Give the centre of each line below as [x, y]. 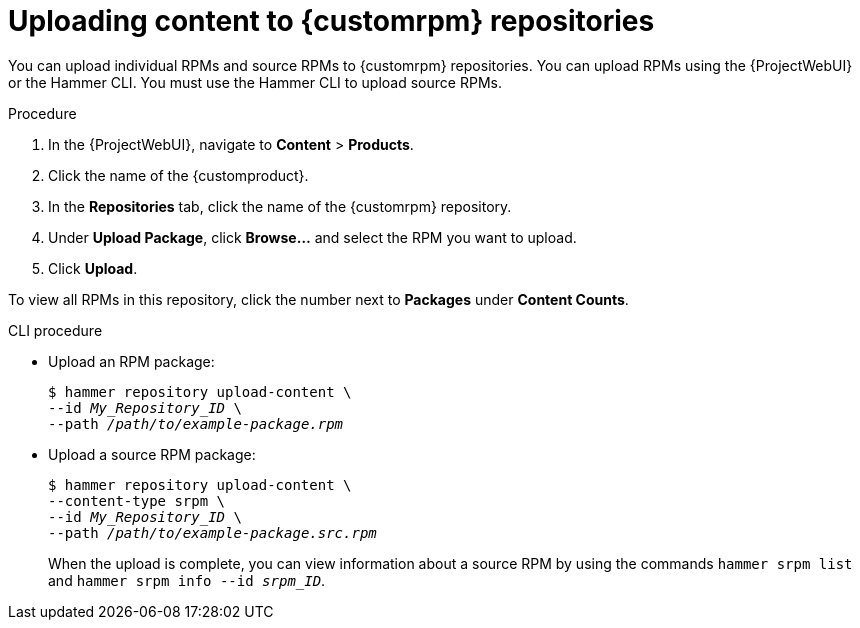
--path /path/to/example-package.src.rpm [212, 532]
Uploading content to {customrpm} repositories [331, 21]
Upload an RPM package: [131, 361]
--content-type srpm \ [137, 500]
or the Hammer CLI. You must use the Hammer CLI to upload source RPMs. [255, 82]
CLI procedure [55, 330]
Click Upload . [93, 268]
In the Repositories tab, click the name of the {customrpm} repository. [280, 206]
